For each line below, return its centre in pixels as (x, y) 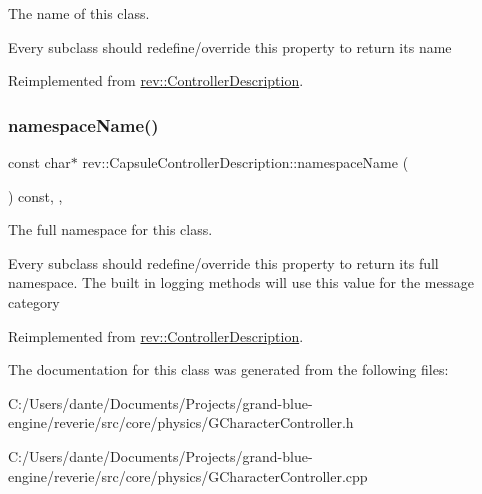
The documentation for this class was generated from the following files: (228, 369)
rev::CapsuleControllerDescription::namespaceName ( (245, 162)
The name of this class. (79, 13)
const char (39, 162)
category (34, 301)
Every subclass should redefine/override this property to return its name (230, 46)
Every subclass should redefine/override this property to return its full (223, 262)
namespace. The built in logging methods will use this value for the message (241, 282)
